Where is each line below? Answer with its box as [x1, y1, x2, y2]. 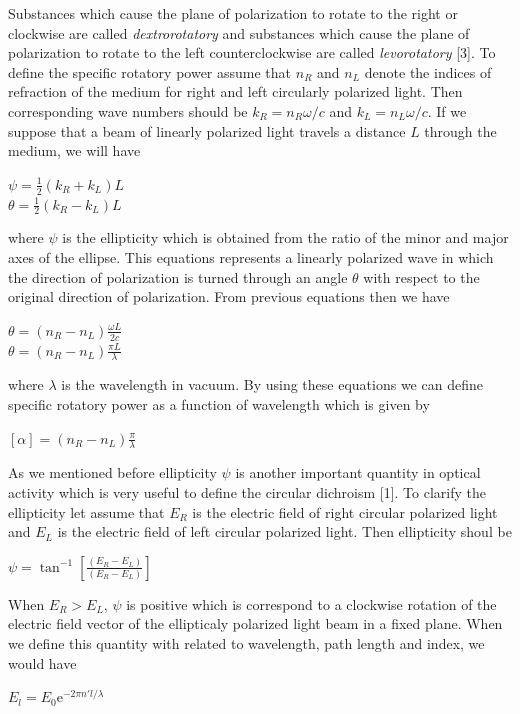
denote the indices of [364, 61, 492, 82]
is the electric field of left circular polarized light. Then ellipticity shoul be [57, 521, 512, 542]
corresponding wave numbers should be [8, 100, 248, 121]
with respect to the [363, 266, 480, 287]
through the [424, 120, 497, 141]
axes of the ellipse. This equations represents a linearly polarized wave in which [8, 247, 494, 267]
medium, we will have [8, 140, 141, 161]
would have [8, 652, 77, 673]
